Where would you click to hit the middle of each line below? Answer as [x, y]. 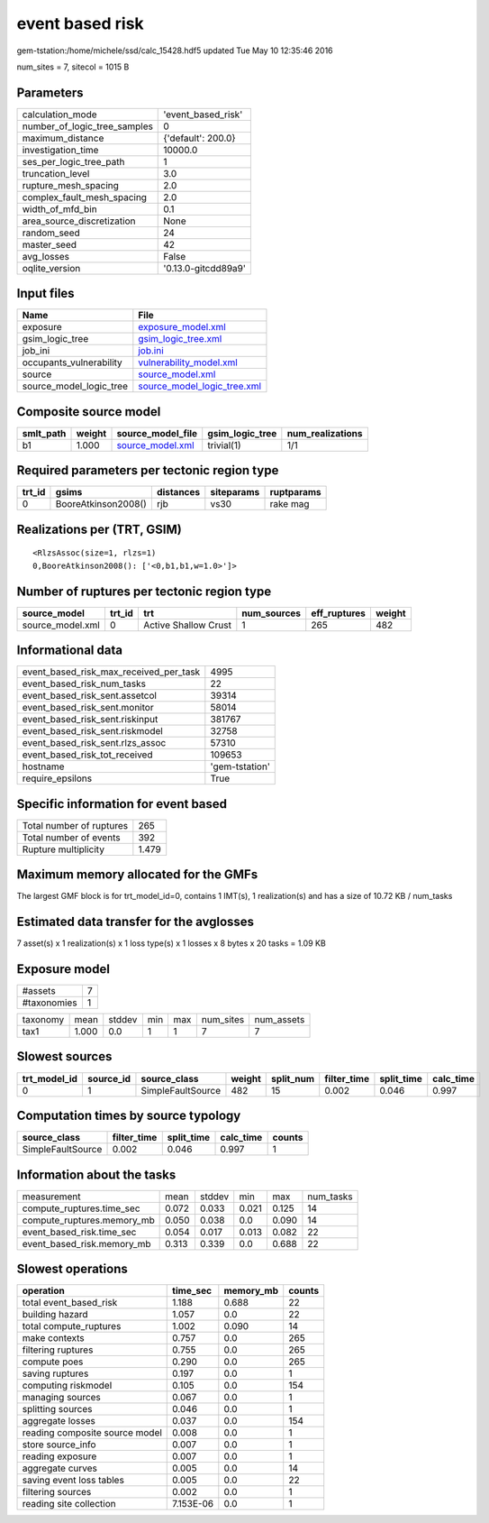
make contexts [53, 1338]
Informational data [70, 651]
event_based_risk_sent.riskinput [90, 720]
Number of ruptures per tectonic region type [144, 591]
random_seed [51, 233]
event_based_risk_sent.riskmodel [93, 731]
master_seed [49, 244]
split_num [293, 1078]
